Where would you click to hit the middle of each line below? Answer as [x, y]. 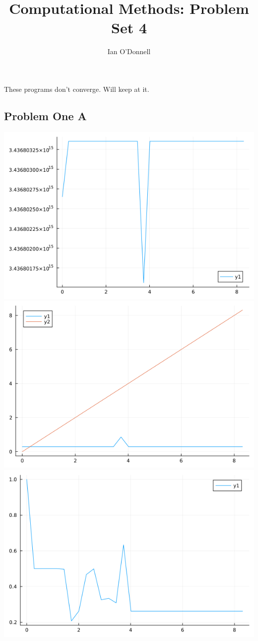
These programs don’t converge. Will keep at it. [77, 89]
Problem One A [45, 115]
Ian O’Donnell [129, 51]
